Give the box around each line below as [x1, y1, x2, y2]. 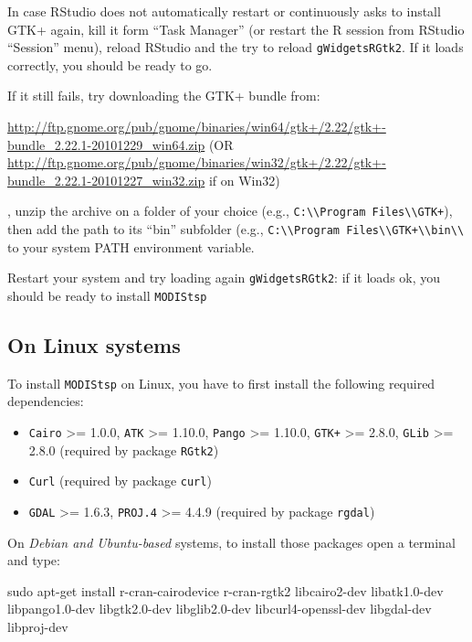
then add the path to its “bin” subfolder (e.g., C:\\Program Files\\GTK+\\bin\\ [7, 219, 465, 239]
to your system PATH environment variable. [7, 237, 255, 256]
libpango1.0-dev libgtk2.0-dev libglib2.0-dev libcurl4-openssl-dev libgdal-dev [7, 599, 432, 618]
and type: [7, 551, 60, 570]
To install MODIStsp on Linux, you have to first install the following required [7, 373, 435, 392]
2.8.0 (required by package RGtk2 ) [28, 440, 219, 459]
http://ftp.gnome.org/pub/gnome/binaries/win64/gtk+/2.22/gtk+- [7, 117, 386, 136]
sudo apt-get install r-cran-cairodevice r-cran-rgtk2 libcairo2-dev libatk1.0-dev [7, 581, 444, 600]
